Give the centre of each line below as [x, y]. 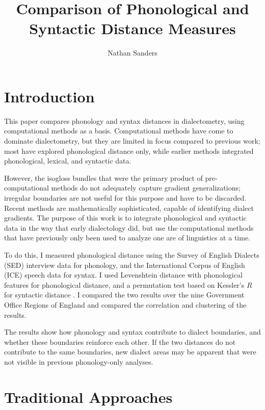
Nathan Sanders [132, 53]
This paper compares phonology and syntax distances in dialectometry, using [124, 120]
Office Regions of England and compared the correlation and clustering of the [125, 304]
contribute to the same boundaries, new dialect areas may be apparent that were [130, 352]
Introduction [49, 96]
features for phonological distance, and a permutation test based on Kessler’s [124, 284]
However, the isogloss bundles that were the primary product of [103, 177]
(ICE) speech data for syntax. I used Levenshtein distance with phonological [123, 275]
